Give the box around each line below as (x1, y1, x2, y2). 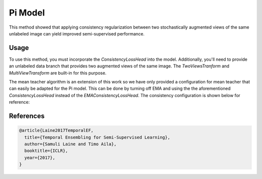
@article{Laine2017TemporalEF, (19, 128, 94, 133)
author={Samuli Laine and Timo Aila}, (24, 141, 116, 146)
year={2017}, (24, 155, 55, 160)
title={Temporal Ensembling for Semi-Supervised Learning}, (24, 134, 170, 140)
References (9, 112, 45, 120)
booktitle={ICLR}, (24, 148, 68, 154)
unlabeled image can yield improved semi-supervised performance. (9, 31, 145, 36)
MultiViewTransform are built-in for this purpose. (9, 70, 107, 76)
